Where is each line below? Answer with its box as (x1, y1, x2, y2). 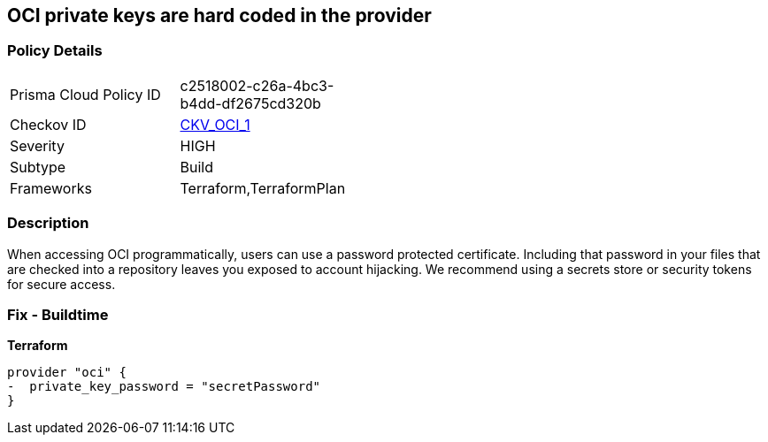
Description (7, 214, 89, 232)
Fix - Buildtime (7, 305, 109, 324)
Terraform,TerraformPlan (180, 179, 346, 197)
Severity (10, 136, 65, 155)
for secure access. (7, 276, 116, 292)
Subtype (10, 157, 66, 176)
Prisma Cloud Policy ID (10, 85, 161, 103)
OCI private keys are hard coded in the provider (7, 4, 432, 27)
